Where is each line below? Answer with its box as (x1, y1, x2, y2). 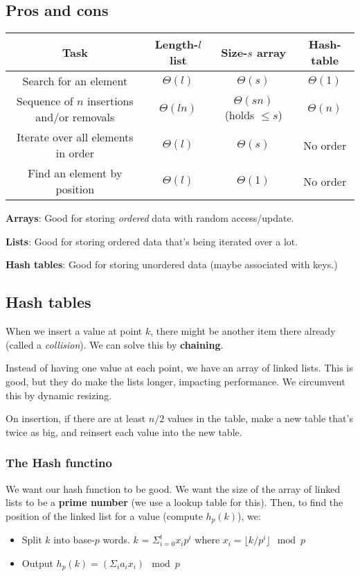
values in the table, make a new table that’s (167, 411, 353, 426)
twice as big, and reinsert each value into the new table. (6, 424, 242, 439)
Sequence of (16, 93, 73, 110)
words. (102, 532, 130, 547)
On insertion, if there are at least (6, 411, 146, 426)
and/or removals (35, 109, 115, 125)
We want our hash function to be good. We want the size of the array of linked (6, 481, 341, 496)
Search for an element (22, 73, 128, 89)
